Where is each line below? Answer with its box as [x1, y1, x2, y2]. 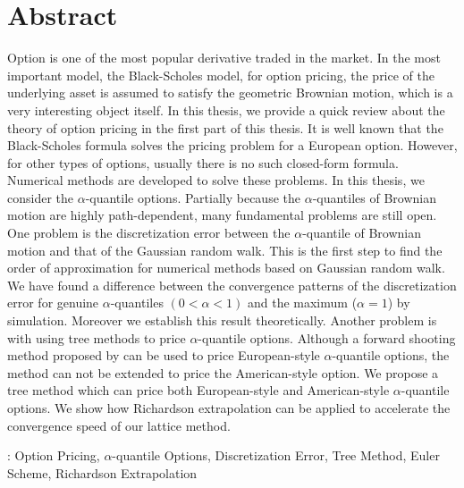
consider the [7, 188, 74, 206]
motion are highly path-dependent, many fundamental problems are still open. [7, 206, 437, 224]
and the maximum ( [247, 293, 358, 312]
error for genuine [7, 293, 99, 312]
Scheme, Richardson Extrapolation [7, 463, 198, 482]
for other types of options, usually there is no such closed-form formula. [7, 153, 399, 172]
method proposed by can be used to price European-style [7, 346, 320, 365]
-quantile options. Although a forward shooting [198, 328, 456, 347]
